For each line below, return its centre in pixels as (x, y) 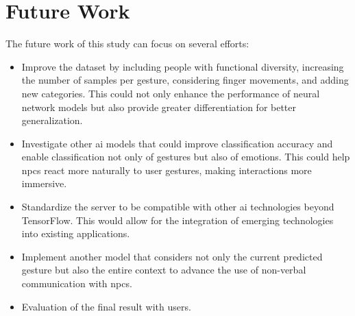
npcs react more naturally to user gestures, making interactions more (167, 170)
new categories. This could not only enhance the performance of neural (171, 93)
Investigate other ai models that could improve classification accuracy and (177, 143)
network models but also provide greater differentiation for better (159, 107)
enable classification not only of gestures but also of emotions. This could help (186, 157)
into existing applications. (76, 233)
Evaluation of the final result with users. (106, 306)
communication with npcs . (77, 283)
